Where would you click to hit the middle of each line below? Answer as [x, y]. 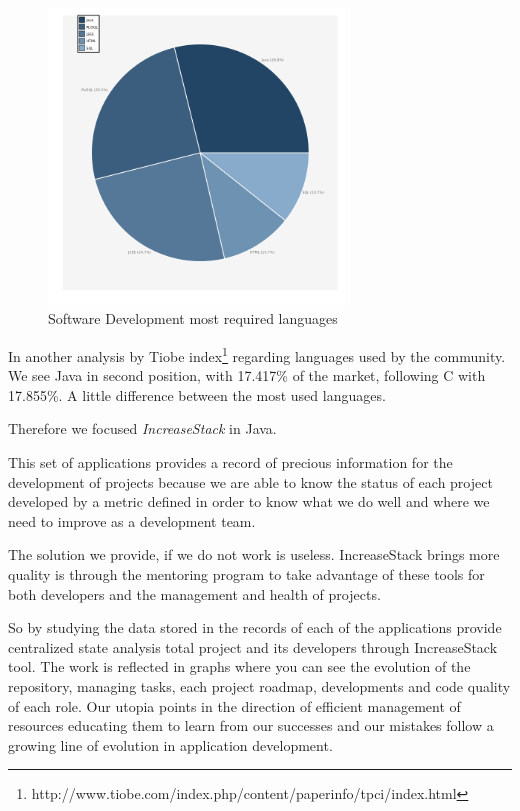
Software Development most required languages [193, 318]
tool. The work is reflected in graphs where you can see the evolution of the [239, 666]
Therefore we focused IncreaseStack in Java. [142, 428]
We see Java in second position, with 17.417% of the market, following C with [247, 375]
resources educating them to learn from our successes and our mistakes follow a [251, 725]
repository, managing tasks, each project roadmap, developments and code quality [259, 685]
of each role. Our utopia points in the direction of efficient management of [234, 705]
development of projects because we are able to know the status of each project [250, 481]
